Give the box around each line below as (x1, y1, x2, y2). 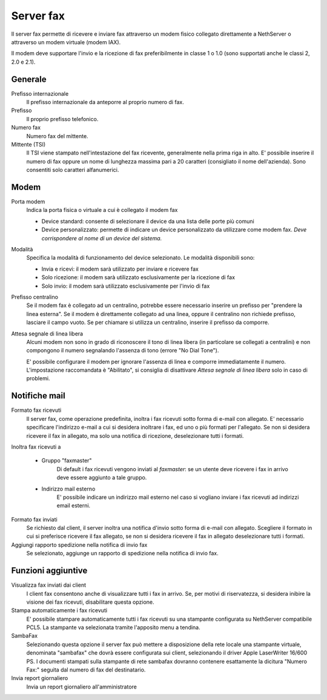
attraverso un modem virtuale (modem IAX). (11, 38, 121, 45)
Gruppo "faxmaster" (41, 457, 92, 464)
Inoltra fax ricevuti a (11, 443, 61, 451)
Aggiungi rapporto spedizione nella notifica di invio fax (11, 541, 148, 548)
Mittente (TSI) (11, 140, 46, 148)
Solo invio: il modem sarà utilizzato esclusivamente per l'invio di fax (41, 282, 210, 289)
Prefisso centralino (11, 293, 59, 300)
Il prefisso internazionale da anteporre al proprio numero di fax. (26, 99, 184, 106)
